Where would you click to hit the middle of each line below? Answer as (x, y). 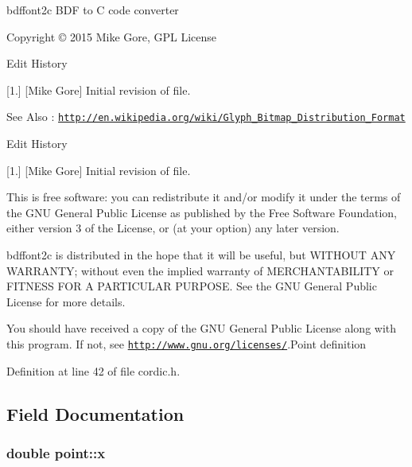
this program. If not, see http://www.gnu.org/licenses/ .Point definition (187, 343)
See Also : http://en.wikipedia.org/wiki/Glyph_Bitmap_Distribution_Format (206, 117)
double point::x (56, 452)
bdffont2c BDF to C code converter (93, 10)
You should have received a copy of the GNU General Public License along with (202, 328)
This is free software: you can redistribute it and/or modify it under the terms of (204, 197)
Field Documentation (95, 413)
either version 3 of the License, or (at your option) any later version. (173, 228)
